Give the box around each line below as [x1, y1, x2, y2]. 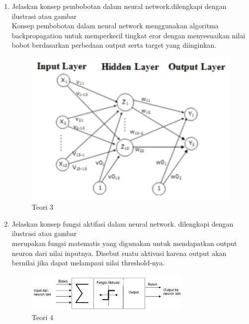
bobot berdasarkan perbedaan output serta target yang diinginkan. [11, 40, 217, 50]
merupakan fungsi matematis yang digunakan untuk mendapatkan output [11, 238, 237, 248]
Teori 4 [31, 312, 54, 323]
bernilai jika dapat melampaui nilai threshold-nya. [11, 257, 165, 268]
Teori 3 [31, 202, 54, 212]
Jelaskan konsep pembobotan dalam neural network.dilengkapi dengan [11, 1, 227, 11]
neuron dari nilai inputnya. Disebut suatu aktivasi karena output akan [11, 247, 227, 258]
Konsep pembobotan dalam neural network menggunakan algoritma [11, 20, 219, 31]
